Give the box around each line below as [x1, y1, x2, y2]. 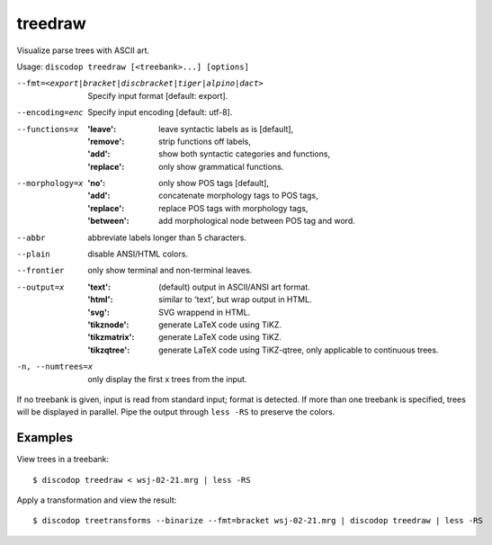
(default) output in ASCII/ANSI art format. [158, 281, 310, 292]
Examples [16, 430, 74, 445]
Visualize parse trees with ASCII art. [16, 45, 150, 56]
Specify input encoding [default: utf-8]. [87, 107, 233, 118]
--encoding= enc [16, 108, 85, 118]
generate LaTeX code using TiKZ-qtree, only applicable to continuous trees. [158, 344, 439, 355]
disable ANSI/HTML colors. [87, 248, 189, 260]
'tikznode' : [87, 319, 130, 330]
